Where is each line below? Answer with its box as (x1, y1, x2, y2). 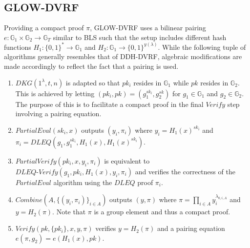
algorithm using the (53, 177, 112, 187)
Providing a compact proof (4, 22, 84, 33)
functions (4, 41, 31, 52)
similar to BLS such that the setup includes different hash (53, 32, 227, 42)
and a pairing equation (157, 223, 225, 233)
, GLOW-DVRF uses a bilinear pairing (90, 22, 206, 33)
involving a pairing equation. (15, 108, 102, 119)
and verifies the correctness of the (135, 166, 235, 176)
